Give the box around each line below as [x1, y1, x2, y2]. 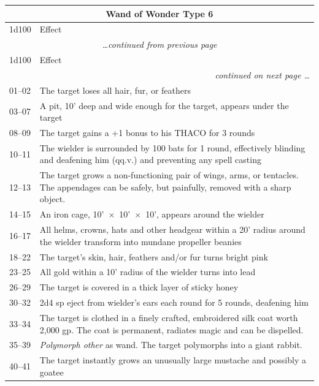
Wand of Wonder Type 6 [106, 7, 213, 20]
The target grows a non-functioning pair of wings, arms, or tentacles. [39, 168, 299, 181]
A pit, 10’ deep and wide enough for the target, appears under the [39, 99, 289, 112]
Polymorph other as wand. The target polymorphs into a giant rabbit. [39, 338, 302, 351]
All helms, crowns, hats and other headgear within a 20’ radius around [39, 223, 306, 236]
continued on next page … [215, 68, 310, 81]
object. [39, 192, 66, 205]
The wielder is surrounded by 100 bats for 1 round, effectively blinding [39, 141, 306, 154]
